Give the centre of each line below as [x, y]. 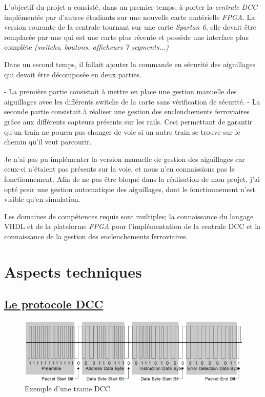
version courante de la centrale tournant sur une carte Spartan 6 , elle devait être [130, 27]
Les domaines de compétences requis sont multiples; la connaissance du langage [129, 216]
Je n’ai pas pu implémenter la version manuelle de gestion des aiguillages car [125, 159]
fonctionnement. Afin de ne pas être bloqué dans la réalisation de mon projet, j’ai [132, 179]
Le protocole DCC [54, 304]
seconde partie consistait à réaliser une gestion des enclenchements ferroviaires [127, 111]
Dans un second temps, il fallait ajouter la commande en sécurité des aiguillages [130, 64]
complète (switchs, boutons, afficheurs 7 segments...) [87, 47]
